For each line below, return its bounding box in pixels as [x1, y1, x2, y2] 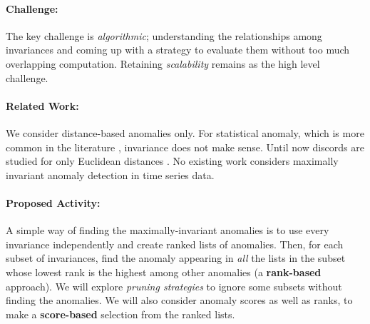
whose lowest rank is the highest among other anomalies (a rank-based [6, 264, 322, 279]
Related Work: [6, 98, 79, 113]
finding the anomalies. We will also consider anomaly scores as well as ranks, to [6, 293, 353, 308]
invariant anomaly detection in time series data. [6, 167, 215, 182]
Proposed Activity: [6, 195, 101, 210]
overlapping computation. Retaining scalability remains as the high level [6, 56, 320, 71]
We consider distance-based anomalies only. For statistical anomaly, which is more [6, 125, 364, 140]
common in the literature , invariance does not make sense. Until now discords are [6, 139, 364, 154]
